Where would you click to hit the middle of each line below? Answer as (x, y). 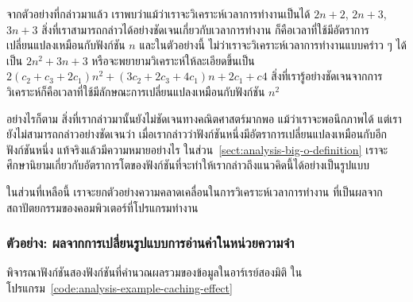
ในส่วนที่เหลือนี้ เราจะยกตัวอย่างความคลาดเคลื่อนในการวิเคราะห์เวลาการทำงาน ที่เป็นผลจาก (195, 191)
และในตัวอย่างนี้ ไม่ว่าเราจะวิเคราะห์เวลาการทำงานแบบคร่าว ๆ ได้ (273, 45)
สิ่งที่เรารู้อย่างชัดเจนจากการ (327, 76)
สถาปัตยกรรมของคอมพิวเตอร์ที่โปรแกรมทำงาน (102, 207)
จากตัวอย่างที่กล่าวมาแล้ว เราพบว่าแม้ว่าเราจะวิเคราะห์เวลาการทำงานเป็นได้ (158, 14)
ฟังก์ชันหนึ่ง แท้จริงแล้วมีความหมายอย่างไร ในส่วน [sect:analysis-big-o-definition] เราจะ (197, 149)
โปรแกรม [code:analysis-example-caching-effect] (120, 287)
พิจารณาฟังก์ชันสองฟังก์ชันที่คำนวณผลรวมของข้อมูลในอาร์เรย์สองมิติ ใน (154, 272)
